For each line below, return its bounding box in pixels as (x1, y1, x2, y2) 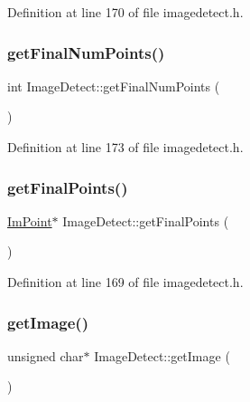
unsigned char (7, 346, 84, 365)
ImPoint (7, 211, 52, 230)
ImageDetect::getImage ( (94, 346, 230, 365)
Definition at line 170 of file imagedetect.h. (7, 3, 244, 21)
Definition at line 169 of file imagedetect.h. (7, 273, 244, 291)
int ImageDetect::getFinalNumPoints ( (7, 76, 220, 95)
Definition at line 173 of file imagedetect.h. (7, 138, 244, 156)
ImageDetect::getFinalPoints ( (62, 211, 229, 230)
